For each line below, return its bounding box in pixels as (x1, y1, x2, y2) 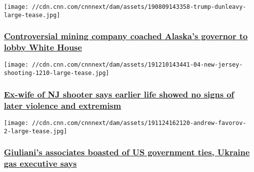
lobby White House (4, 41, 82, 53)
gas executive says (4, 157, 77, 170)
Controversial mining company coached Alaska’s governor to (4, 30, 248, 42)
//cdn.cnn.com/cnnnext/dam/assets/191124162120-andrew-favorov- (32, 119, 246, 126)
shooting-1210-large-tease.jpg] (4, 70, 109, 77)
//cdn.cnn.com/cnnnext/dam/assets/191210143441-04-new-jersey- (32, 61, 243, 69)
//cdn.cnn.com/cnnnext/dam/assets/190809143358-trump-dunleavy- (32, 3, 246, 10)
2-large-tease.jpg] (4, 127, 67, 135)
